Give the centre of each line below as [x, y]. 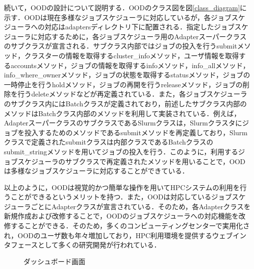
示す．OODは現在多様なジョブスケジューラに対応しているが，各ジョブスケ [125, 17]
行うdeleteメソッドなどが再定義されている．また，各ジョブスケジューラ [132, 94]
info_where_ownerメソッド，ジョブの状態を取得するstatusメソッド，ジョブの [127, 75]
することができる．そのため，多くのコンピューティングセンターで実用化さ [130, 226]
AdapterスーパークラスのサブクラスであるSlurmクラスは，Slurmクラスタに [123, 123]
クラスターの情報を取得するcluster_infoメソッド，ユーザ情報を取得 [131, 55]
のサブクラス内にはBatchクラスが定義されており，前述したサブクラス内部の [126, 103]
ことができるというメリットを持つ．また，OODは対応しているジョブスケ [128, 197]
